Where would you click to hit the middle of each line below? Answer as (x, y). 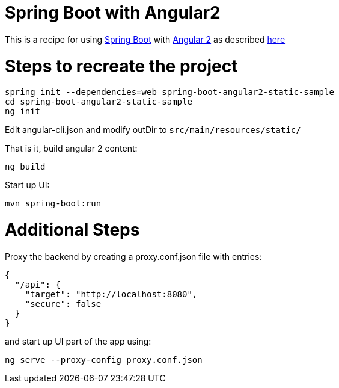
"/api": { (38, 284)
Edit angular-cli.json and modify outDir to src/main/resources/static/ (153, 130)
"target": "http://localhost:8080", (111, 294)
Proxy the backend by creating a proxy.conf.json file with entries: (133, 256)
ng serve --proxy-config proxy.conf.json (104, 359)
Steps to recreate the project (121, 66)
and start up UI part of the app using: (78, 341)
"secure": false (63, 303)
